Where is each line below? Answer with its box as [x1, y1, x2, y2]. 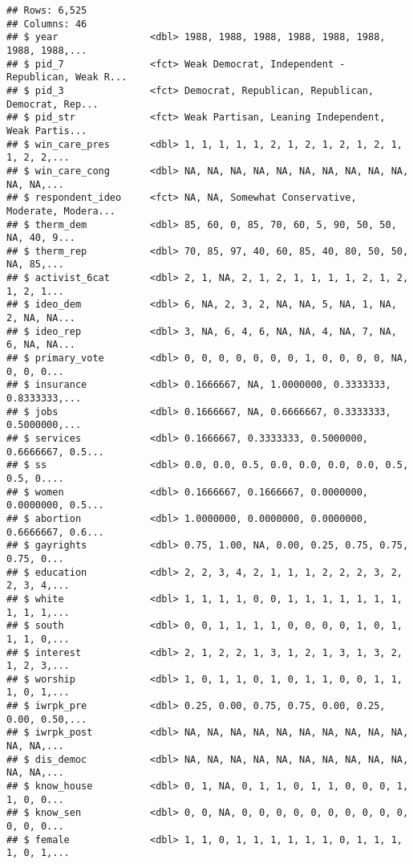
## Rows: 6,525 [6, 5, 87, 16]
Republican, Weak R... [6, 71, 128, 84]
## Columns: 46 [6, 18, 87, 30]
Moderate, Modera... [6, 205, 116, 217]
